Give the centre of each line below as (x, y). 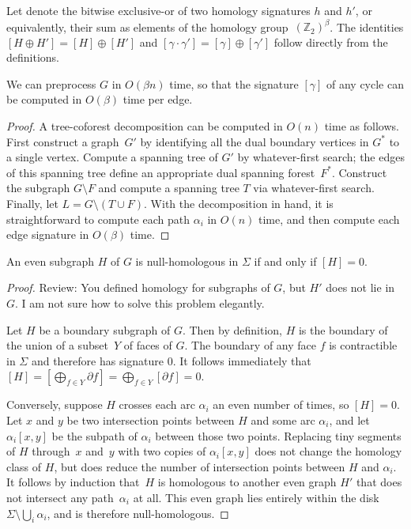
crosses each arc (157, 404)
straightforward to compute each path (98, 219)
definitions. (33, 57)
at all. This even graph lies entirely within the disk (256, 497)
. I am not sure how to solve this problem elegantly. (140, 303)
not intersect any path (60, 497)
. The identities (367, 26)
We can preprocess (51, 83)
